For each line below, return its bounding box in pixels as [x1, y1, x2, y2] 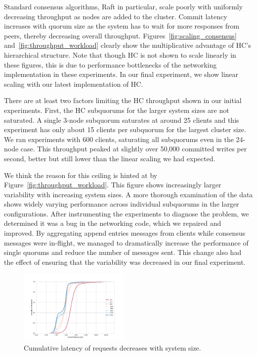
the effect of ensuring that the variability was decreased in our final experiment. [4, 256, 246, 267]
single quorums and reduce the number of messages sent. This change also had [4, 247, 242, 257]
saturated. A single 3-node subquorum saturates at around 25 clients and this [4, 114, 239, 125]
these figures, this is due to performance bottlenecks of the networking [4, 59, 217, 70]
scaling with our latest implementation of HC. [4, 78, 143, 89]
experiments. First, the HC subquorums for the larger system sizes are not [4, 105, 229, 115]
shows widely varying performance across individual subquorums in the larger [4, 199, 239, 209]
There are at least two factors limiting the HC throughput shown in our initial [4, 95, 242, 106]
